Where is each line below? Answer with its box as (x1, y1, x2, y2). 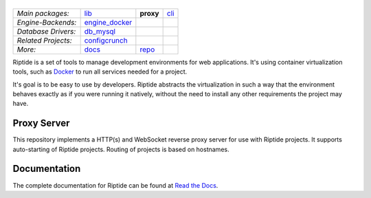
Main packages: (16, 8, 69, 18)
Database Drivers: (16, 26, 76, 36)
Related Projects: (16, 35, 72, 45)
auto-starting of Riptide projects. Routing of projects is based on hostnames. (12, 145, 229, 153)
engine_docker (84, 17, 133, 27)
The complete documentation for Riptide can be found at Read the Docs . (12, 181, 218, 189)
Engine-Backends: (16, 17, 77, 27)
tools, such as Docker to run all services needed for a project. (12, 67, 188, 76)
